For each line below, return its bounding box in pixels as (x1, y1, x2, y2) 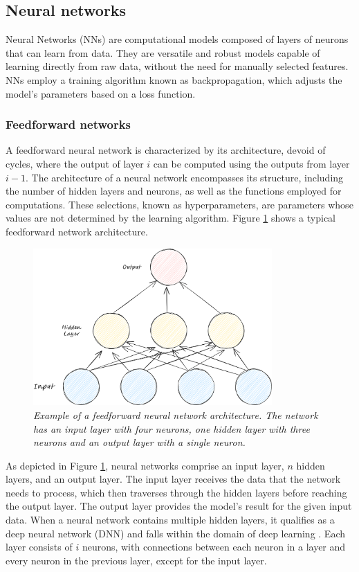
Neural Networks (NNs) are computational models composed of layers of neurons (6, 32, 349, 46)
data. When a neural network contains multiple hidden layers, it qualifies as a (6, 512, 335, 527)
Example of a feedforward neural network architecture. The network (33, 407, 318, 422)
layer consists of (6, 539, 73, 554)
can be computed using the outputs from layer (153, 156, 350, 170)
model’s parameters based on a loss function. (6, 86, 196, 100)
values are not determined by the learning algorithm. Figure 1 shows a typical (6, 211, 336, 225)
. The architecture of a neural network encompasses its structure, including (25, 170, 344, 184)
